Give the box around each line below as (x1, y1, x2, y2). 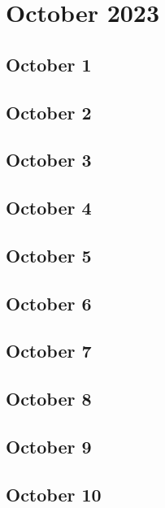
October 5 (6, 242, 92, 267)
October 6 (6, 290, 92, 315)
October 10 (6, 481, 102, 506)
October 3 (6, 147, 92, 172)
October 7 (6, 338, 92, 363)
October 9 (6, 434, 92, 459)
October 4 (6, 195, 92, 220)
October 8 (6, 386, 92, 411)
